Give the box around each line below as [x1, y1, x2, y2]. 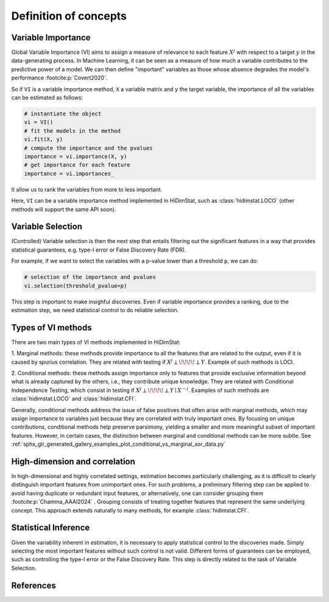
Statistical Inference [11, 523, 90, 533]
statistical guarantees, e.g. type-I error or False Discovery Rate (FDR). [11, 246, 186, 253]
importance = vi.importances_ [24, 170, 115, 177]
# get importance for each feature [24, 162, 130, 169]
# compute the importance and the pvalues [24, 144, 153, 151]
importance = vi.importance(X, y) [24, 153, 127, 160]
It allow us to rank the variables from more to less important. [11, 186, 163, 193]
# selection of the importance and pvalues [24, 274, 157, 281]
